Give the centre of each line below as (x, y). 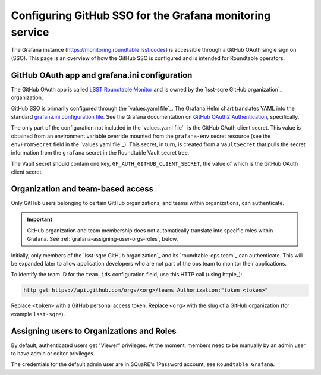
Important (40, 219)
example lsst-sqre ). (38, 314)
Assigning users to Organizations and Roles (94, 331)
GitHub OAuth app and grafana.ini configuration (102, 75)
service (30, 32)
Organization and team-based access (82, 189)
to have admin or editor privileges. (53, 354)
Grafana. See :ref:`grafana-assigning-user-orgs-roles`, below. (103, 239)
